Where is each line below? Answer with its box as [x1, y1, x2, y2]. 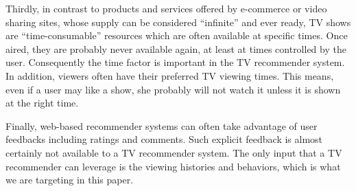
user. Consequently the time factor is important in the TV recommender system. [5, 55, 345, 69]
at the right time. [5, 95, 79, 110]
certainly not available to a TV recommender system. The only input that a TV [5, 145, 342, 159]
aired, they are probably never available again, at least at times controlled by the [5, 41, 346, 56]
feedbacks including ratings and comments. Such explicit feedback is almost [5, 132, 323, 146]
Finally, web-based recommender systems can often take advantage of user [5, 118, 318, 133]
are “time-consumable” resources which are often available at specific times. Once [5, 28, 348, 43]
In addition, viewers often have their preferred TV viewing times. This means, [5, 68, 334, 82]
